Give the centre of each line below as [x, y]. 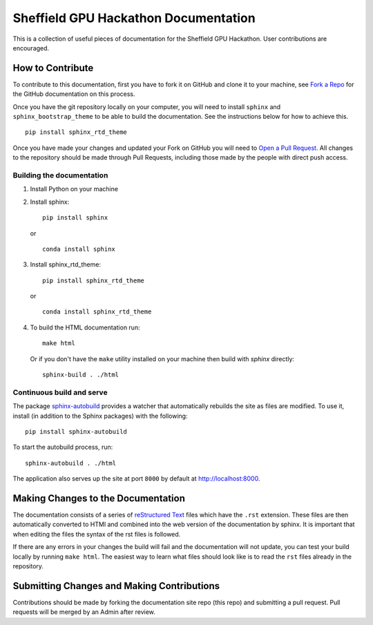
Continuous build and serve [60, 392]
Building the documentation [60, 175]
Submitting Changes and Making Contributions [116, 586]
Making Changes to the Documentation [99, 498]
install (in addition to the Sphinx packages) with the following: [100, 416]
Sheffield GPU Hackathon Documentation [134, 18]
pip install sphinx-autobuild [76, 431]
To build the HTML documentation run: [85, 327]
